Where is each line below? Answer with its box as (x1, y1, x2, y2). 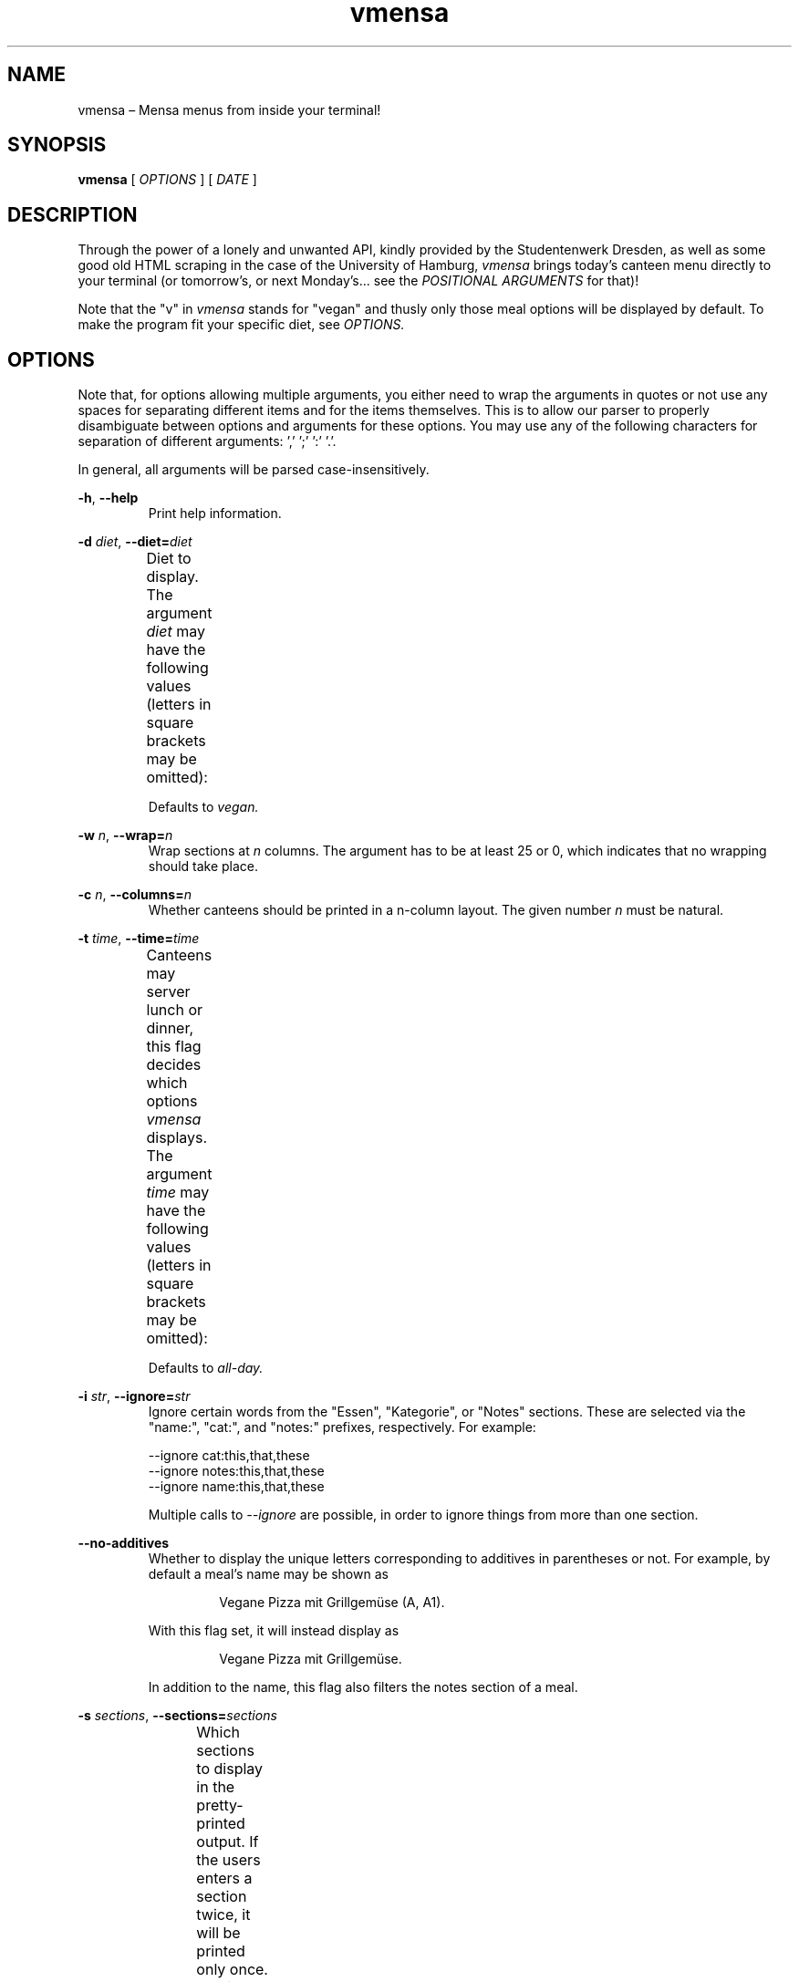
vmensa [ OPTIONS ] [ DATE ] (78, 171, 257, 188)
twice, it (196, 1905, 251, 1925)
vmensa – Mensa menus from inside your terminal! (78, 101, 381, 118)
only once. (196, 1960, 268, 1979)
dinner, (146, 1019, 194, 1038)
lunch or (146, 1001, 203, 1020)
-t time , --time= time (78, 930, 200, 947)
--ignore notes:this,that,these (148, 1463, 325, 1479)
